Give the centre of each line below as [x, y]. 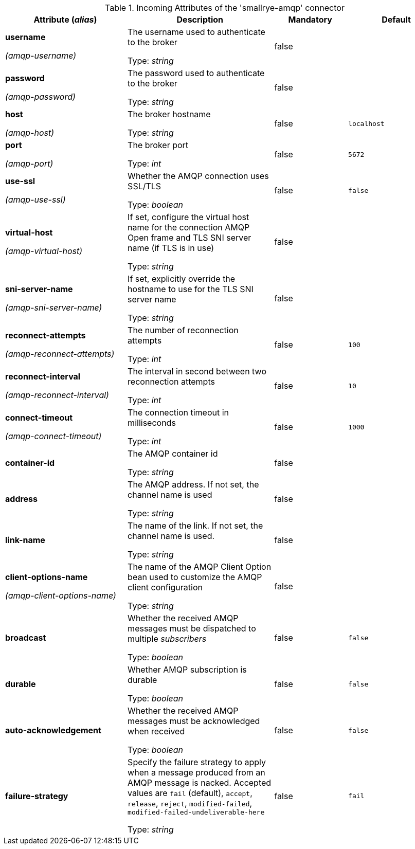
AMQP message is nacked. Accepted [200, 783]
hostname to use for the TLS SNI [191, 289]
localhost [366, 123]
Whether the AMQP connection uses [198, 176]
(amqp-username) [41, 56]
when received [156, 731]
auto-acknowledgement [53, 730]
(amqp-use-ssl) [35, 200]
